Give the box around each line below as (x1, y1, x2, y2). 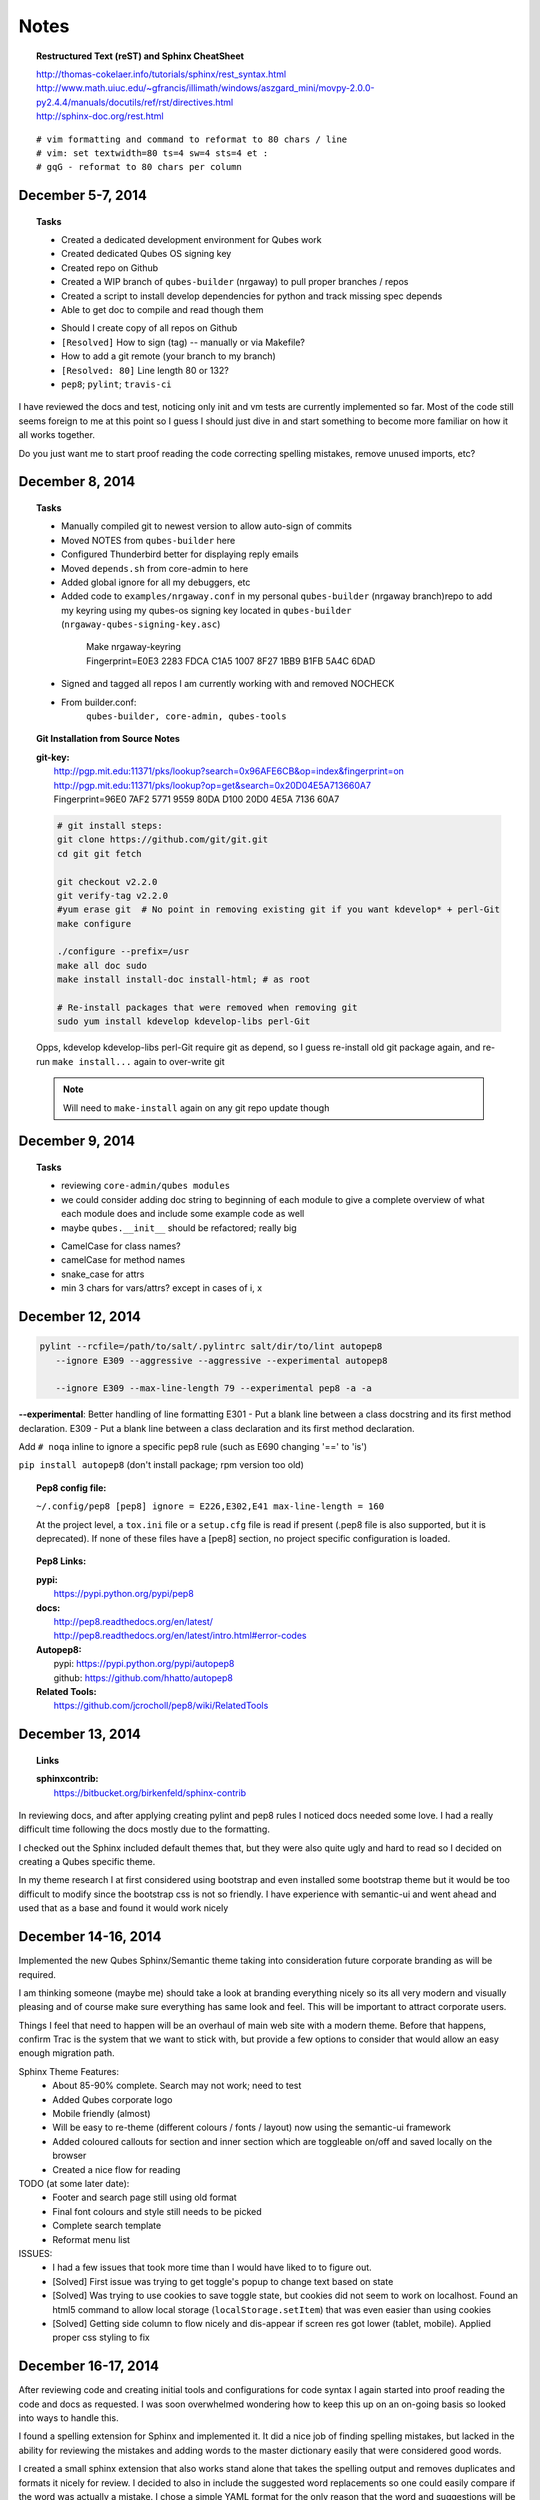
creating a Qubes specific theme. (18, 1856, 156, 1868)
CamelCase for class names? (61, 1240, 181, 1252)
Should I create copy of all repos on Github (61, 322, 238, 334)
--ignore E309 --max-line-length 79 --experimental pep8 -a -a (55, 1383, 372, 1394)
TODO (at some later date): (18, 2178, 130, 2189)
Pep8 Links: (36, 1555, 87, 1567)
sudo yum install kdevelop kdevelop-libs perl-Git (56, 1016, 311, 1027)
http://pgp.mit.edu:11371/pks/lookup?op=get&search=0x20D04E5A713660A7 (53, 779, 372, 791)
